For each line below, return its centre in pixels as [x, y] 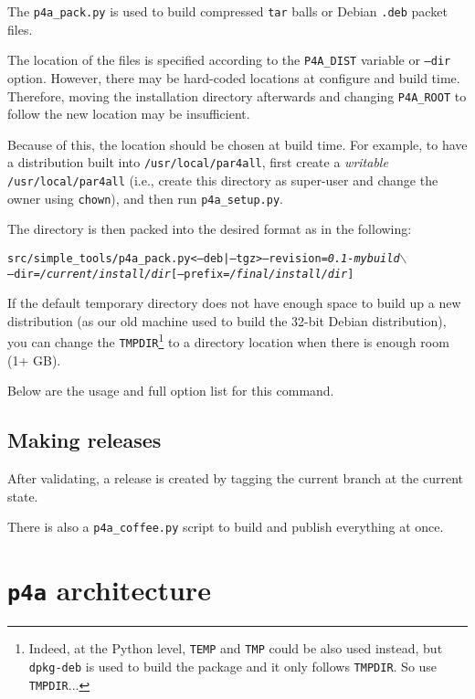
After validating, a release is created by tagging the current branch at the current [236, 478]
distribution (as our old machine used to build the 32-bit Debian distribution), [227, 320]
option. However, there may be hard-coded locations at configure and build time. [234, 77]
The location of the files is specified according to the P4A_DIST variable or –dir [229, 60]
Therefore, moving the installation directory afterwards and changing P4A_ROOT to [237, 95]
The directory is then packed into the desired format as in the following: [210, 229]
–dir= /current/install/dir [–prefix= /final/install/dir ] [181, 274]
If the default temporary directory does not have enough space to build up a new [234, 303]
